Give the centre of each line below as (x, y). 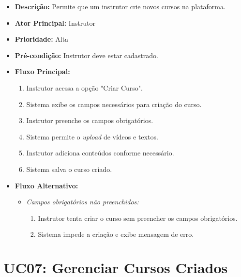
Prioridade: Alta (42, 39)
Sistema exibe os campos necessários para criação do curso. (114, 104)
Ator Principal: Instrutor (55, 23)
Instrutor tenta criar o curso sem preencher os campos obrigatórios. (138, 218)
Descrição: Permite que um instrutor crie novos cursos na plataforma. (120, 6)
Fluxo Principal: (42, 71)
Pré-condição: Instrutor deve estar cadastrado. (86, 55)
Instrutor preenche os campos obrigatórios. (90, 120)
